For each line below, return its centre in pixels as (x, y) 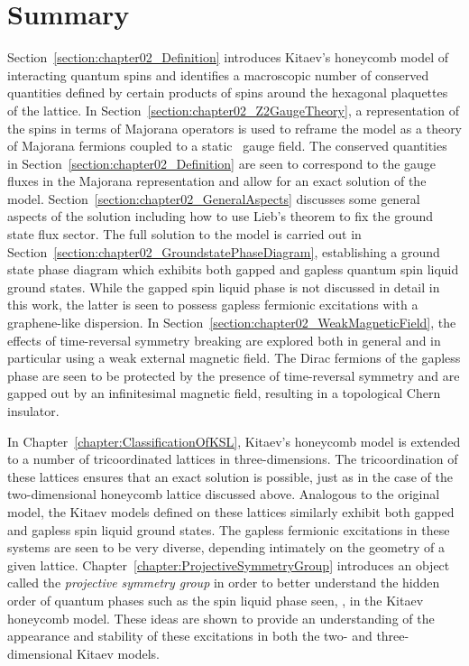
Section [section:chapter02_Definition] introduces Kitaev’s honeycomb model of (228, 57)
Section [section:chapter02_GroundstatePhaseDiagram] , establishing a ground (224, 251)
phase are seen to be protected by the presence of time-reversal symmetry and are (234, 375)
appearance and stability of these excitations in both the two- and (190, 636)
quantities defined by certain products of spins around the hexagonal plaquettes (228, 92)
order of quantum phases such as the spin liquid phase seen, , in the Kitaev (216, 600)
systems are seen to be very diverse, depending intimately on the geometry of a (226, 547)
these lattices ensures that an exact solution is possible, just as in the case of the (230, 476)
